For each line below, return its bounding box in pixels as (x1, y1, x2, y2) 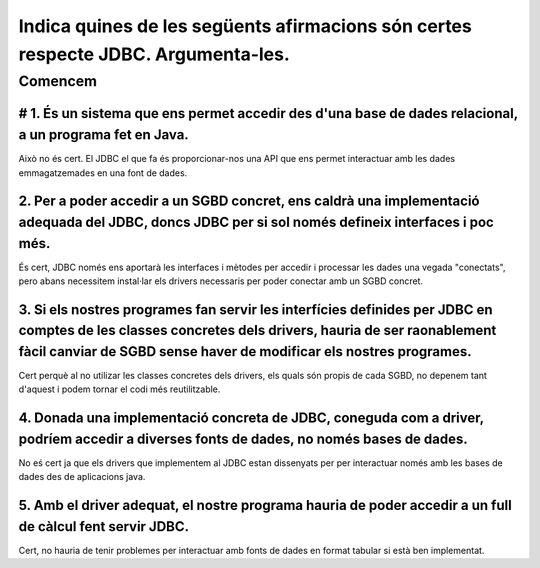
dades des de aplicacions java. (18, 471, 146, 483)
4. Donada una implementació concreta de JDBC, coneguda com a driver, (18, 410, 484, 427)
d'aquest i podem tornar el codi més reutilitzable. (18, 383, 221, 395)
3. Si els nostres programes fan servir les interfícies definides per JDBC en (18, 301, 494, 318)
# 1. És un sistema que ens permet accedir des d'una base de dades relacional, (18, 105, 519, 122)
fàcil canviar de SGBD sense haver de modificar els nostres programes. (18, 343, 472, 360)
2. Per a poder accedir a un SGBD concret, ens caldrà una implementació (18, 193, 480, 210)
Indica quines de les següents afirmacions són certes (18, 15, 472, 37)
